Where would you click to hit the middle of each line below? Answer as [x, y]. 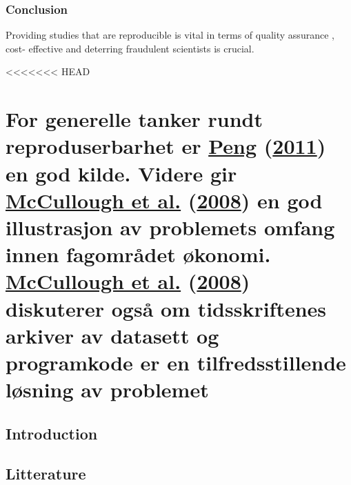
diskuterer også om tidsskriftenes [166, 308]
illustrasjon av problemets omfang [170, 227]
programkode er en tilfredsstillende [176, 362]
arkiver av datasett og [112, 335]
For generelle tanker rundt [134, 119]
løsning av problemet [107, 389]
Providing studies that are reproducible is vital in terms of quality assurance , [170, 35]
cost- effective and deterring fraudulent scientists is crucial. [130, 48]
